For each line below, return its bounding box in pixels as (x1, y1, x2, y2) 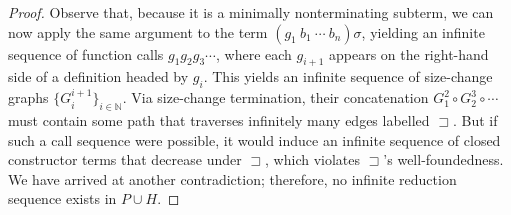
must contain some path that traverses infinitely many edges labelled (8, 109, 430, 130)
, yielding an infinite (361, 21, 485, 42)
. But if (452, 109, 498, 130)
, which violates (265, 149, 361, 170)
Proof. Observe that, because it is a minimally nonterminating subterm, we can (8, 2, 494, 22)
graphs (8, 87, 49, 108)
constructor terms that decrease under (8, 149, 242, 170)
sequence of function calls (8, 43, 164, 64)
